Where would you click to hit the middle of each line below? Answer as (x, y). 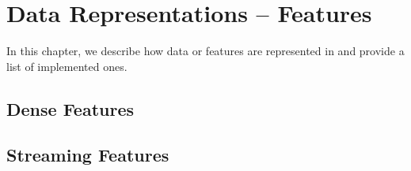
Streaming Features (88, 155)
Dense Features (70, 108)
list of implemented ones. (67, 66)
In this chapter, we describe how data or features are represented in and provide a (205, 51)
